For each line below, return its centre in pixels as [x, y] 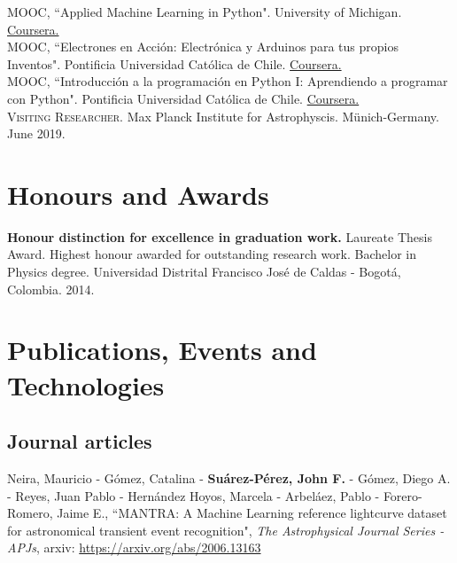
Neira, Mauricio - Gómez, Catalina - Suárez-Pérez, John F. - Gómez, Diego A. [229, 478]
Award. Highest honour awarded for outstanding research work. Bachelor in [212, 254]
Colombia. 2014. [51, 289]
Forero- [403, 495]
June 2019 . [36, 133]
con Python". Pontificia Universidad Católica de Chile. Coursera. [183, 98]
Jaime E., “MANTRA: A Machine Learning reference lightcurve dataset [252, 513]
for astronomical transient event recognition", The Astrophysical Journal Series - [226, 530]
